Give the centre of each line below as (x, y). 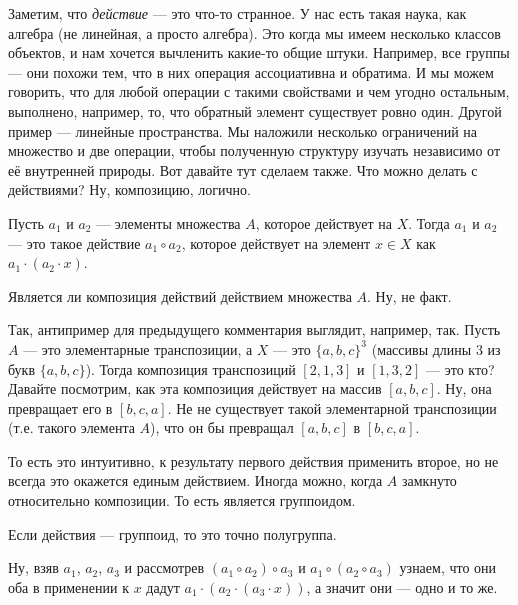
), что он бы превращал (222, 427)
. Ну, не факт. (409, 295)
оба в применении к (68, 586)
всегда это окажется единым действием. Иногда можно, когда (195, 480)
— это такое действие (74, 242)
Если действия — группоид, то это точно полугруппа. (172, 533)
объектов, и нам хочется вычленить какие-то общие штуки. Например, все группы (259, 52)
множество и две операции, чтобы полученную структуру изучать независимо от (254, 150)
